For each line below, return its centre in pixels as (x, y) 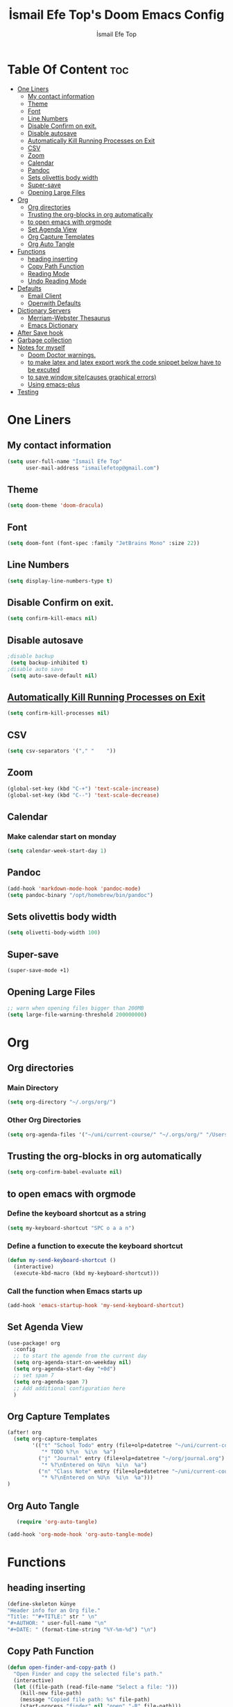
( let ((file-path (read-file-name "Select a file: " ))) (96, 1687)
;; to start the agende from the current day (80, 1356)
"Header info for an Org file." (54, 1610)
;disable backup (31, 656)
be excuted (44, 369)
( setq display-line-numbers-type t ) (60, 581)
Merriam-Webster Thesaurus (69, 318)
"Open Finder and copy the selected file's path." (88, 1674)
